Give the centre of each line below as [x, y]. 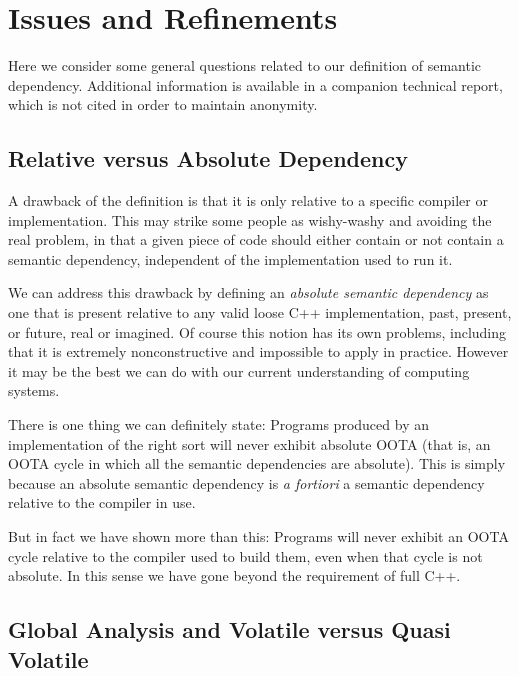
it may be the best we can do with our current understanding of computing [239, 370]
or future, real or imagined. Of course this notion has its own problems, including [257, 331]
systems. [34, 390]
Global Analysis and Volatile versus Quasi [229, 629]
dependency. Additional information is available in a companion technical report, [255, 84]
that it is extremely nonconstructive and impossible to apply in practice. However [258, 351]
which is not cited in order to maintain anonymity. [163, 104]
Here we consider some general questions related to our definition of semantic [245, 65]
